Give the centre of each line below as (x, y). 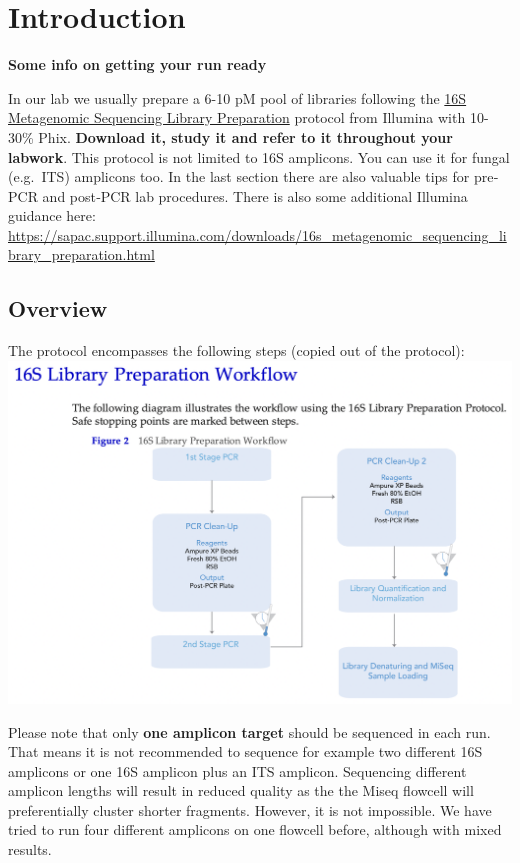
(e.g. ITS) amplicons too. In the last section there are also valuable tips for (239, 176)
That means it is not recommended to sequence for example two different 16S (245, 751)
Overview (58, 308)
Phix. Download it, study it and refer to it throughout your (245, 136)
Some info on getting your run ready (137, 64)
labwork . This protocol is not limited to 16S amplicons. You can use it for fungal (259, 156)
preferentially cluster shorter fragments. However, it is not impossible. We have (250, 809)
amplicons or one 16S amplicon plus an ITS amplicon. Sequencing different (237, 770)
